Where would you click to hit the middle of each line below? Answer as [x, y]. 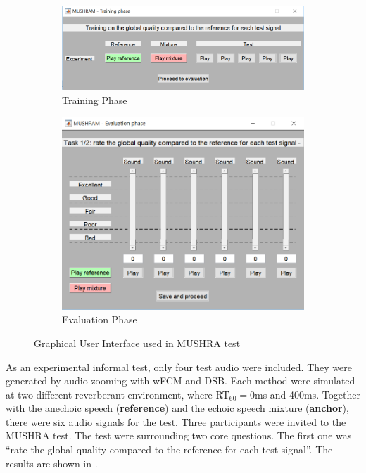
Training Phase [95, 99]
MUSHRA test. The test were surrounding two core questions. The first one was [179, 435]
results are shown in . [52, 463]
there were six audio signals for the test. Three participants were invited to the [176, 421]
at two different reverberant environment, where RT [118, 394]
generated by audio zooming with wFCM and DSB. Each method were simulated [181, 381]
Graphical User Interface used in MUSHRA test [137, 343]
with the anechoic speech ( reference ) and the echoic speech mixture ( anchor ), [177, 408]
